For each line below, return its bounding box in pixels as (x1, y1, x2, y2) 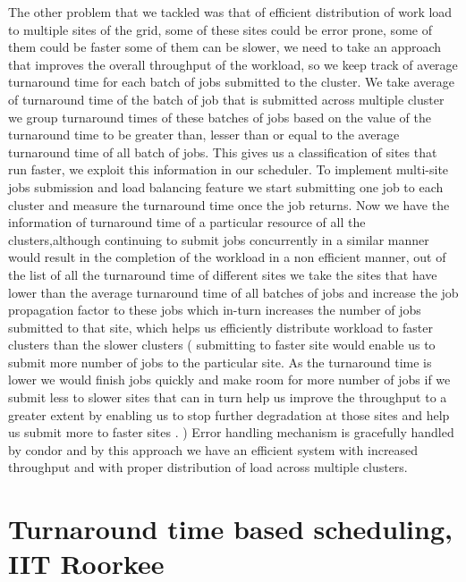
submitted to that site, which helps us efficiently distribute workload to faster (8, 317, 434, 336)
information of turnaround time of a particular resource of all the (8, 213, 366, 232)
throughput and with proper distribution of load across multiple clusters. (8, 458, 408, 477)
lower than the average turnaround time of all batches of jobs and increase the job (8, 283, 459, 301)
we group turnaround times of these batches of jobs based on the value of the (8, 107, 431, 126)
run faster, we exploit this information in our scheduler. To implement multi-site (8, 160, 449, 179)
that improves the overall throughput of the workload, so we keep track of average (8, 55, 458, 73)
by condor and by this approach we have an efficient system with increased (8, 440, 419, 459)
